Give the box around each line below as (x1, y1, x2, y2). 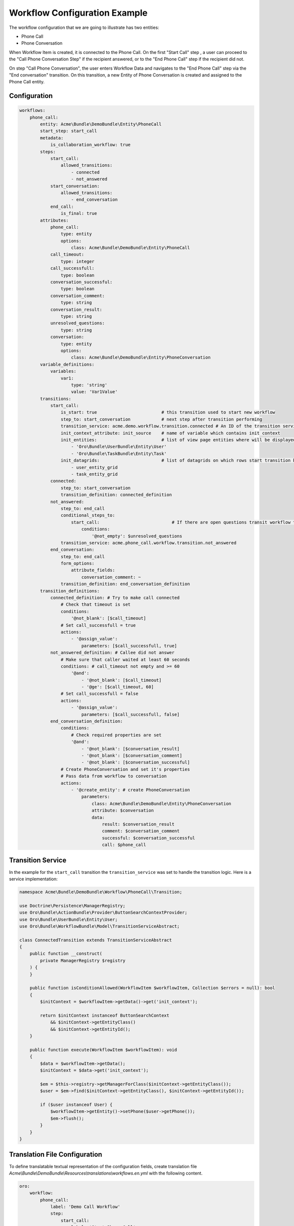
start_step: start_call (40, 128, 98, 134)
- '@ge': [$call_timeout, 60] (81, 684, 154, 690)
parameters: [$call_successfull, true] (81, 643, 177, 648)
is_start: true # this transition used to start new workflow (60, 409, 275, 415)
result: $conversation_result (102, 821, 175, 827)
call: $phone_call (102, 842, 147, 848)
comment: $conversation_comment (102, 828, 180, 834)
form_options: (60, 561, 95, 566)
